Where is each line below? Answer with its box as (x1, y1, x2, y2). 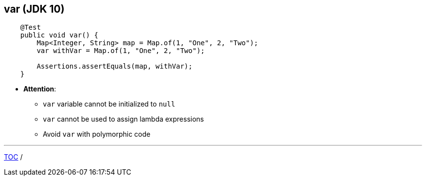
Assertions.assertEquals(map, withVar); (36, 62, 193, 71)
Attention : (23, 85, 56, 93)
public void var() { (20, 31, 98, 39)
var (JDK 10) (4, 3, 65, 15)
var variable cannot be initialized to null (43, 100, 176, 108)
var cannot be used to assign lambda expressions (43, 115, 204, 124)
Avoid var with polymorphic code (43, 130, 151, 139)
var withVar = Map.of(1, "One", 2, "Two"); (36, 47, 205, 55)
